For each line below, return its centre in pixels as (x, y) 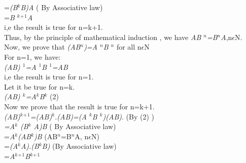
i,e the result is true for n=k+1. (54, 27)
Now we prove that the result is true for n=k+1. (79, 106)
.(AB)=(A (71, 116)
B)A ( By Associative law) (62, 7)
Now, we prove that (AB (42, 47)
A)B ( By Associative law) (75, 126)
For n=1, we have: (32, 56)
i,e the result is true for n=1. (49, 77)
